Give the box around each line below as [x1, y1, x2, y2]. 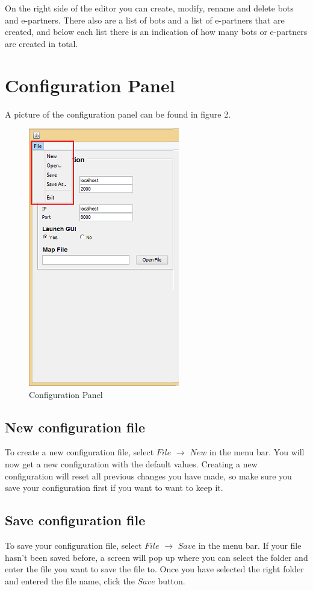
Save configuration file [5, 511, 146, 529]
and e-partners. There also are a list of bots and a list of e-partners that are [5, 13, 285, 26]
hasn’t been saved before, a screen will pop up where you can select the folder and [5, 551, 308, 563]
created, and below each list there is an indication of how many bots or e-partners [5, 25, 308, 38]
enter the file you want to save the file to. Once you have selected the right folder [5, 563, 304, 575]
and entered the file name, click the [5, 574, 135, 587]
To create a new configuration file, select [5, 446, 154, 458]
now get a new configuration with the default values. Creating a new [5, 458, 258, 470]
